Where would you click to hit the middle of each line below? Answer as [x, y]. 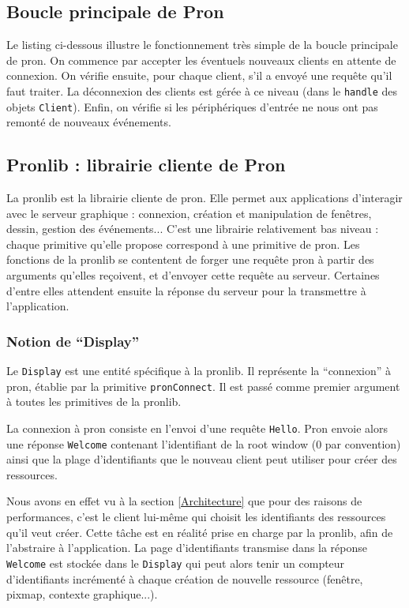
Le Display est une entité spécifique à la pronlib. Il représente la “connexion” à [199, 371]
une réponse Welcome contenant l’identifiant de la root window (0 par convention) [204, 443]
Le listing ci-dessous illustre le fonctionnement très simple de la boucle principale [202, 45]
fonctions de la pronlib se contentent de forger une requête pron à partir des [190, 259]
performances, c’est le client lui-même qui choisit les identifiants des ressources [196, 517]
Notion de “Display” [73, 341]
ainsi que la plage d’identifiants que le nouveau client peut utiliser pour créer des [202, 459]
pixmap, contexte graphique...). [82, 594]
